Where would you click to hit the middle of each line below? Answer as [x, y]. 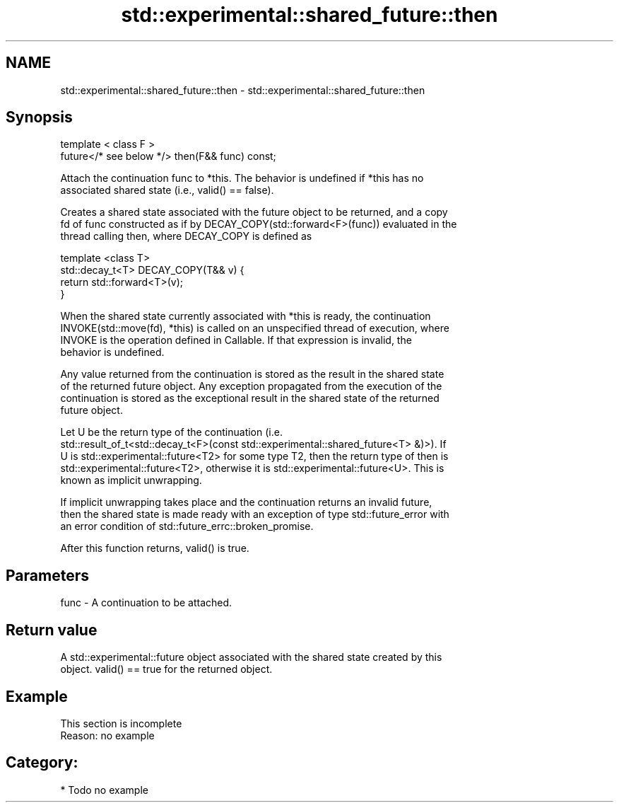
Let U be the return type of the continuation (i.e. [171, 432]
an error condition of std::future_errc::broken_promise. [187, 526]
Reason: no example [107, 735]
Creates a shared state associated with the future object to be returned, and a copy [254, 212]
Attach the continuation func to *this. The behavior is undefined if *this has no [242, 178]
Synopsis [39, 117]
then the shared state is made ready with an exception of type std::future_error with [255, 514]
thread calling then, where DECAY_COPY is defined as [186, 236]
